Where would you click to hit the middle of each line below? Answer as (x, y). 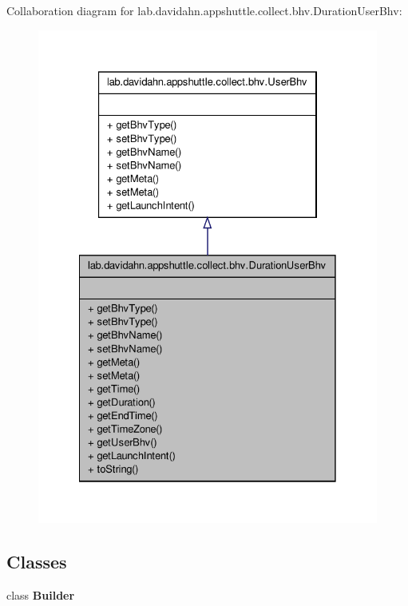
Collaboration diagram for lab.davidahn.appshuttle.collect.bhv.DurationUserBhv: (204, 10)
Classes (37, 561)
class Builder (41, 594)
